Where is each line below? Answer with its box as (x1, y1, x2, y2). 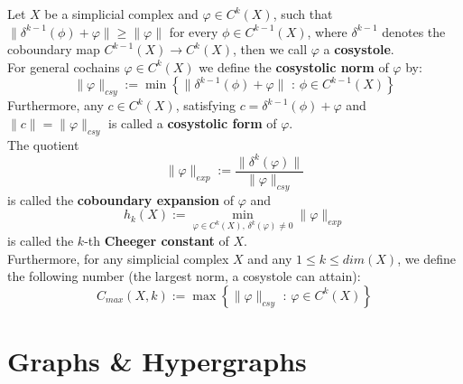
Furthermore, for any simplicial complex (7, 248, 229, 267)
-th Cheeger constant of (84, 230, 229, 249)
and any (247, 248, 292, 267)
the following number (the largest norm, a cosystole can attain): (7, 267, 361, 286)
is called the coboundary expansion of (7, 190, 235, 209)
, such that (273, 5, 333, 23)
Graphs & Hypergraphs (7, 342, 307, 379)
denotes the (382, 22, 446, 41)
